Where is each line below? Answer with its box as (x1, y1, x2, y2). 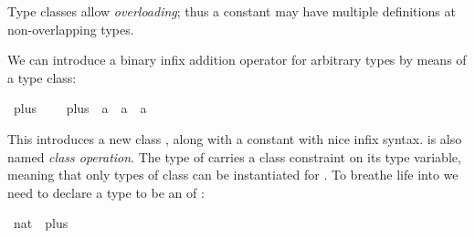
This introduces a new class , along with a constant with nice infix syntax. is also (7, 129, 462, 148)
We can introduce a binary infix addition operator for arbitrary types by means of (7, 50, 467, 69)
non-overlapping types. (7, 19, 134, 38)
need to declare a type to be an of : (7, 182, 205, 202)
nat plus (13, 213, 69, 233)
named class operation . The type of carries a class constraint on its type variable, (7, 147, 461, 166)
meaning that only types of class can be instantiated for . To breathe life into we (7, 165, 459, 184)
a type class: (7, 67, 77, 87)
